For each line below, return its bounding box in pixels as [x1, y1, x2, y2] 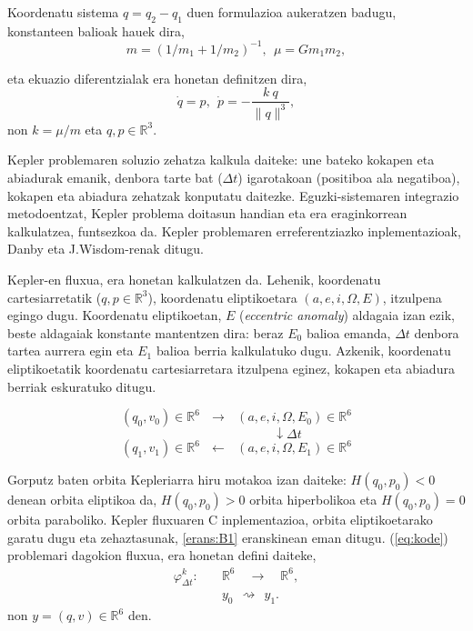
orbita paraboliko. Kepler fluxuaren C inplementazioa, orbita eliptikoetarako [7, 510, 433, 529]
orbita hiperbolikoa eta [249, 490, 377, 509]
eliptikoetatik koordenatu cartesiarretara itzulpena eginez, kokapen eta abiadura [7, 359, 455, 378]
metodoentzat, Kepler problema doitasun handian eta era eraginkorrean [7, 204, 408, 223]
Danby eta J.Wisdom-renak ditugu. [7, 239, 205, 258]
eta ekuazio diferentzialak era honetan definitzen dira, [7, 68, 307, 87]
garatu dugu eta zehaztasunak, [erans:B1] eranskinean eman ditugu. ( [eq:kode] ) [7, 527, 448, 546]
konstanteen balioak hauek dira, [7, 21, 185, 40]
